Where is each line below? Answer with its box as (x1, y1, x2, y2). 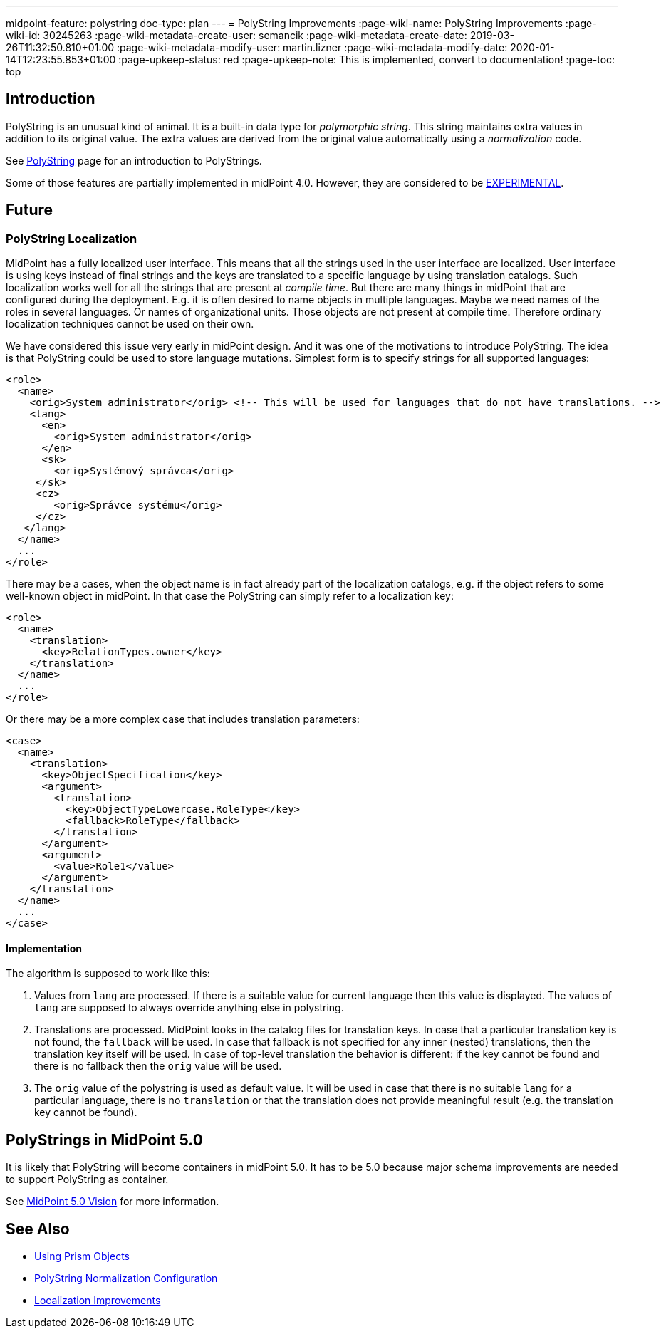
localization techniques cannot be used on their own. (6, 318, 254, 330)
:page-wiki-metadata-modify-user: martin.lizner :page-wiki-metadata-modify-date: (117, 41, 508, 53)
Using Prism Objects (34, 1249, 130, 1262)
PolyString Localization (6, 231, 137, 246)
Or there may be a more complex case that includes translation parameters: (6, 713, 360, 726)
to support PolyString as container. (6, 1173, 169, 1186)
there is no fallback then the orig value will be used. (34, 1060, 282, 1073)
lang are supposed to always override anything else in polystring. (34, 1001, 344, 1014)
